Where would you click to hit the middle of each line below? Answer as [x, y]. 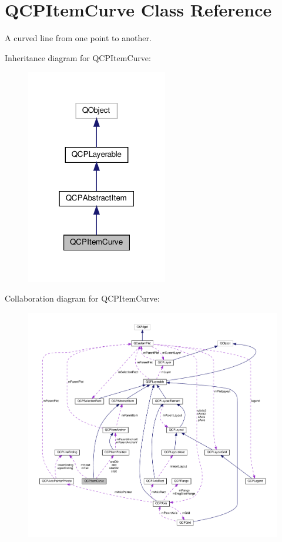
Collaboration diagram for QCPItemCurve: [82, 298]
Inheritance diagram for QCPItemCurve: [78, 57]
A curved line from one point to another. [78, 38]
